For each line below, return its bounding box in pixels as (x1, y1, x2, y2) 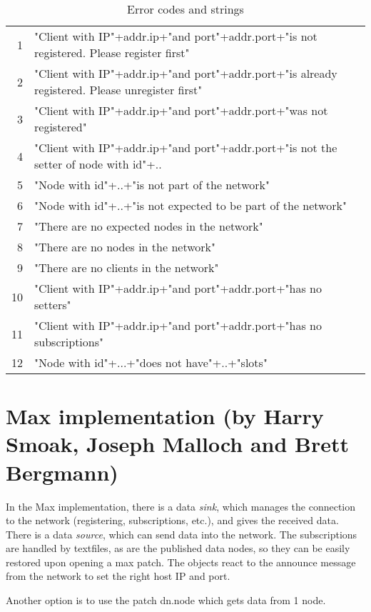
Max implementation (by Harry (6, 401, 324, 431)
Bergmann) (6, 457, 118, 486)
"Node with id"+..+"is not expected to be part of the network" (34, 197, 347, 214)
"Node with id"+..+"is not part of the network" (34, 176, 270, 193)
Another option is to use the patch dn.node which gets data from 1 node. (6, 593, 326, 608)
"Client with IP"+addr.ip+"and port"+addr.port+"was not (34, 102, 328, 119)
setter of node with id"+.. (34, 156, 162, 172)
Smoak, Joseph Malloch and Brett (6, 429, 350, 458)
